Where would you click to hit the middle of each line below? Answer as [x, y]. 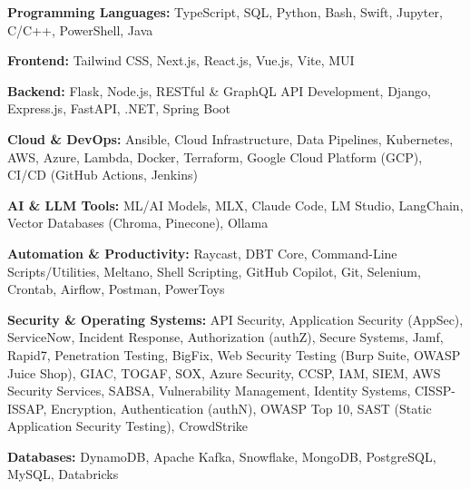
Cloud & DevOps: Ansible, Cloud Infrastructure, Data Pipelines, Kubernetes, [230, 138]
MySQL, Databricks [63, 474]
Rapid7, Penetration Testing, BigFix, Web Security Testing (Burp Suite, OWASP [234, 354]
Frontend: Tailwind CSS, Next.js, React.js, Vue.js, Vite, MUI [181, 60]
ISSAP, [27, 408]
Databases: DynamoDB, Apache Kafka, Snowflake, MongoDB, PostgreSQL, [222, 456]
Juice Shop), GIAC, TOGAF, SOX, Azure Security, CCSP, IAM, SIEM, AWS [224, 372]
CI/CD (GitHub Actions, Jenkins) [103, 175]
